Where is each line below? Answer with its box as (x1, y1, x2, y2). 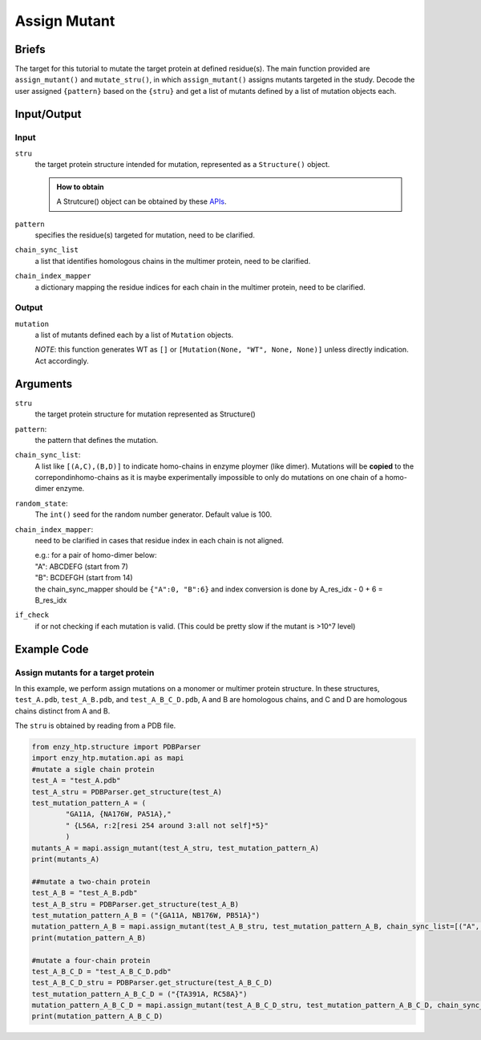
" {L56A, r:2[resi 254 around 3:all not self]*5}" (65, 821, 269, 830)
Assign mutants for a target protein (14, 667, 155, 678)
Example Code (14, 642, 89, 656)
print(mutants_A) (31, 855, 100, 863)
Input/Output (14, 107, 82, 120)
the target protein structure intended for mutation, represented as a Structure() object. (34, 160, 330, 169)
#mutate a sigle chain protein (31, 765, 156, 774)
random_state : (14, 498, 68, 508)
